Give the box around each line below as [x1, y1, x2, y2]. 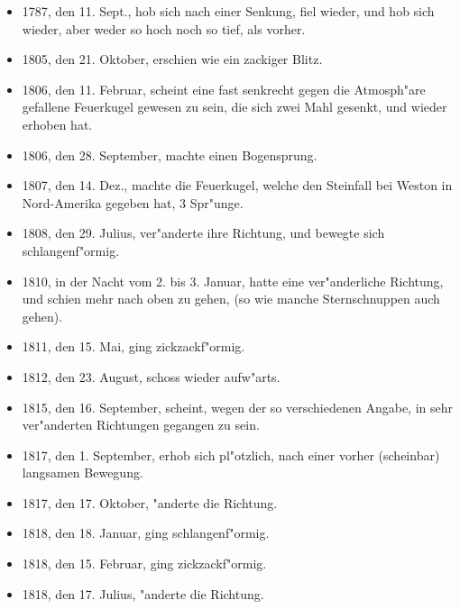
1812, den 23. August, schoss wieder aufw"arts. [22, 367, 281, 386]
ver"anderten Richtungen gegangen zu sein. [22, 415, 260, 434]
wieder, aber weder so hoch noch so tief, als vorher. [22, 19, 306, 38]
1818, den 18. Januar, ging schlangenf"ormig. [22, 523, 270, 542]
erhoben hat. [22, 114, 93, 133]
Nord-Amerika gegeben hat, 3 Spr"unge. [22, 193, 244, 212]
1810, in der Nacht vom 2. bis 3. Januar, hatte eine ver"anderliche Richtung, [22, 271, 444, 290]
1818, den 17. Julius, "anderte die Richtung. [22, 584, 264, 603]
